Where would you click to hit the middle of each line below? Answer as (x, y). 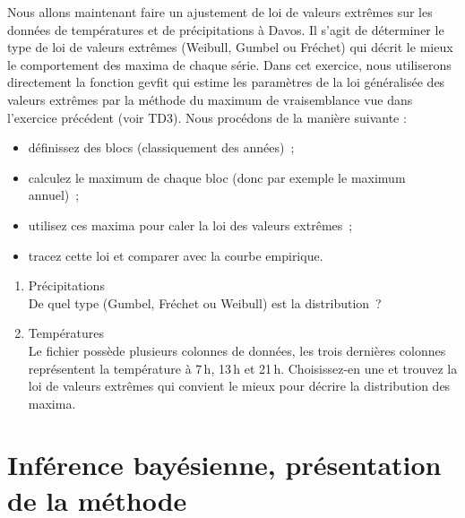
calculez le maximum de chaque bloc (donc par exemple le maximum (217, 177)
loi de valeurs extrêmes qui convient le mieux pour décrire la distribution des (239, 386)
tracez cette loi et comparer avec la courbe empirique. (176, 255)
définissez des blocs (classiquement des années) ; (161, 147)
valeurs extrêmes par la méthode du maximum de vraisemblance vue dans (210, 99)
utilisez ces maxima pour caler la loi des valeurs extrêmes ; (190, 224)
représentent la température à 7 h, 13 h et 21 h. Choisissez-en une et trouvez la (243, 368)
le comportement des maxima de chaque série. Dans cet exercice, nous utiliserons (229, 64)
